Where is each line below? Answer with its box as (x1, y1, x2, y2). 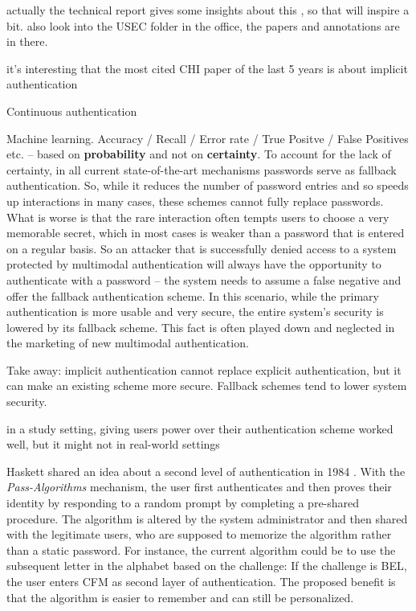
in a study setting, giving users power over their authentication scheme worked (6, 420, 394, 437)
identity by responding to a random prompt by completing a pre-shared (6, 494, 360, 511)
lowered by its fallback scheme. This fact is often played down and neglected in (6, 318, 395, 335)
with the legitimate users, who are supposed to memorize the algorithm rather (6, 526, 392, 543)
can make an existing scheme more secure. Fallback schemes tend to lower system (6, 377, 407, 394)
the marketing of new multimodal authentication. (6, 334, 249, 351)
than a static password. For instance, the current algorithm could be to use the (6, 541, 396, 558)
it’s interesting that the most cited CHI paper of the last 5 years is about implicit (6, 59, 408, 76)
